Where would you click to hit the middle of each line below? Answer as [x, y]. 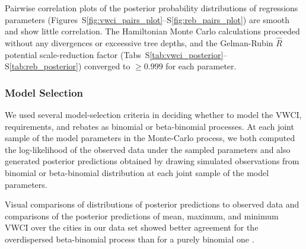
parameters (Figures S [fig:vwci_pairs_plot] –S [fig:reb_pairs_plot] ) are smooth [147, 19]
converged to [107, 66]
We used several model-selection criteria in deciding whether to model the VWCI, [153, 114]
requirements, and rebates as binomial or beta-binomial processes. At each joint [149, 126]
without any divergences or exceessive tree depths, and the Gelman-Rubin [139, 43]
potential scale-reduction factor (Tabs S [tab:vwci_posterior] [114, 54]
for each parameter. [201, 66]
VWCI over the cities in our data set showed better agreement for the [132, 227]
